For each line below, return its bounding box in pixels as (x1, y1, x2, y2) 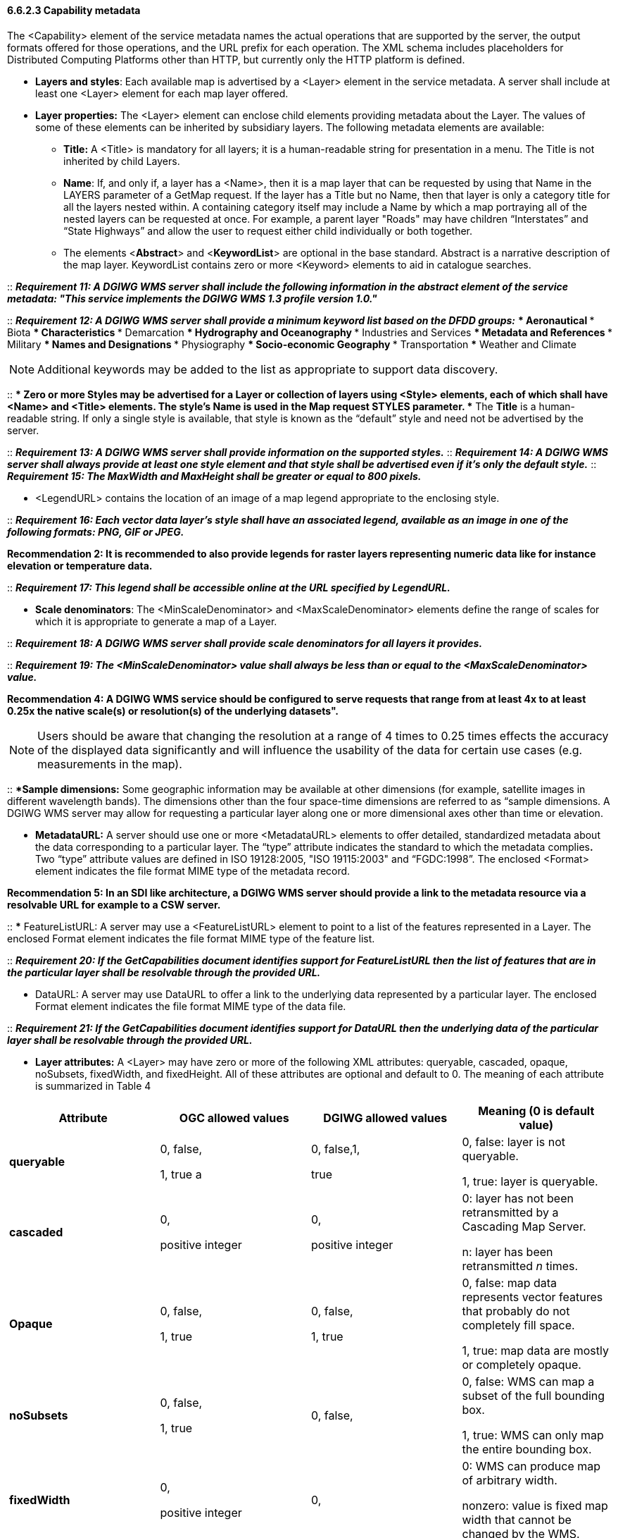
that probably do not (462, 1303, 570, 1318)
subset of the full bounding (462, 1388, 605, 1403)
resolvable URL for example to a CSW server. (7, 898, 221, 911)
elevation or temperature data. (7, 559, 153, 572)
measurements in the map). (37, 756, 182, 771)
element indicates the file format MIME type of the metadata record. (35, 864, 351, 877)
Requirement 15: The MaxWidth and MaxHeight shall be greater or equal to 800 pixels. (7, 469, 422, 482)
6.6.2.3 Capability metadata (7, 4, 141, 16)
